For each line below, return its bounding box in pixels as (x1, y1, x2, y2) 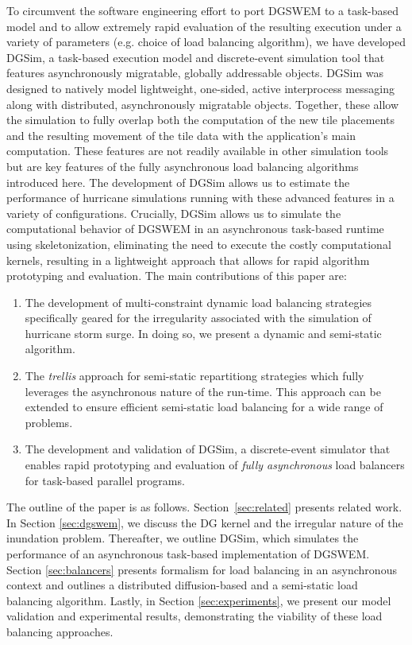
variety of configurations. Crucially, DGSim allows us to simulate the (6, 204, 341, 221)
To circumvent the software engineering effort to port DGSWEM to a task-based (6, 2, 399, 18)
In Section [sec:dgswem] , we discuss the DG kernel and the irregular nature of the (6, 514, 403, 530)
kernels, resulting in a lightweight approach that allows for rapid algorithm (6, 251, 370, 268)
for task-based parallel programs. (25, 472, 185, 488)
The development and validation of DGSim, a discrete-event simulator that (25, 441, 391, 457)
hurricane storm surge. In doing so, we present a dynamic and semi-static (25, 324, 382, 341)
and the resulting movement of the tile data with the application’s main (6, 126, 356, 143)
